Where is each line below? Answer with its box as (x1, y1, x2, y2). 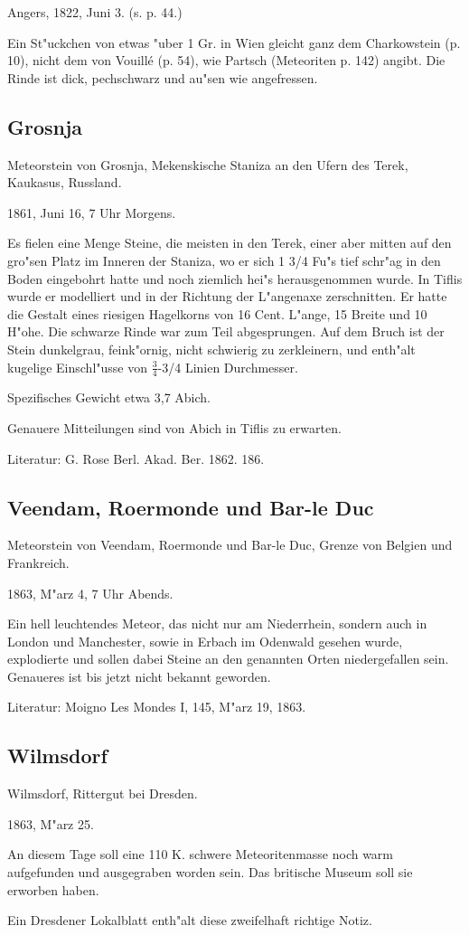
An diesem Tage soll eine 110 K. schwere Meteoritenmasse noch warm (7, 845, 394, 864)
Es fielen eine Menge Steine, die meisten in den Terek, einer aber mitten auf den (7, 233, 452, 252)
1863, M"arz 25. (7, 814, 94, 833)
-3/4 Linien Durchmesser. (157, 357, 298, 376)
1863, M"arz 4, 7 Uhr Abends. (7, 583, 174, 602)
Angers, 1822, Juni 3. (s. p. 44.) (7, 3, 183, 21)
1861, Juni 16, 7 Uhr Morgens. (7, 203, 176, 222)
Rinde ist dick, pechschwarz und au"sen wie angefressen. (7, 68, 318, 87)
